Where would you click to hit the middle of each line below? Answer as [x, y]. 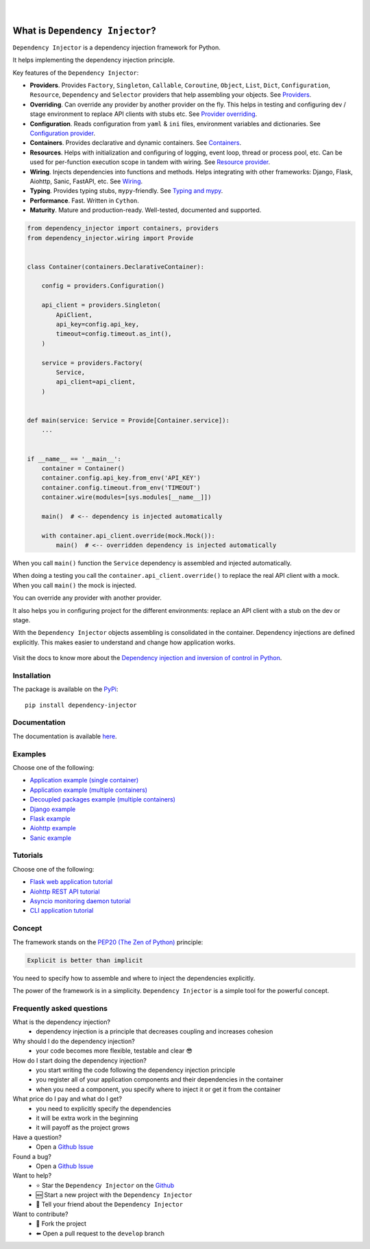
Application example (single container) [84, 780]
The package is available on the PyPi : [65, 689]
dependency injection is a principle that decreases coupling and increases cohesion [155, 1031]
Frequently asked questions [60, 1008]
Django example [53, 809]
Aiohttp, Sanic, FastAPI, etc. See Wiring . [86, 181]
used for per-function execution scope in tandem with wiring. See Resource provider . [150, 162]
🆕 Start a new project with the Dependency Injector [114, 1195]
